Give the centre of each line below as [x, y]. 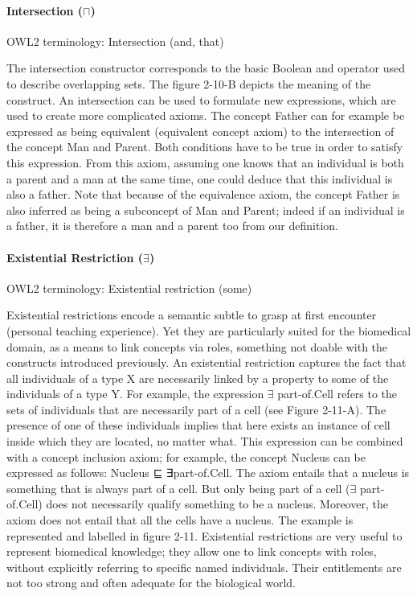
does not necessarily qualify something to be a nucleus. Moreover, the [217, 504]
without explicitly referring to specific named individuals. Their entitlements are [204, 567]
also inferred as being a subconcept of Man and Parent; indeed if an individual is [206, 210]
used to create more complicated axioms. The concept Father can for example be [206, 115]
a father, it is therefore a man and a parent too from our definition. [172, 226]
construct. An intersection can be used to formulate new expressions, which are [201, 99]
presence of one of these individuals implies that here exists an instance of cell [198, 425]
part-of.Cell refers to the [337, 394]
